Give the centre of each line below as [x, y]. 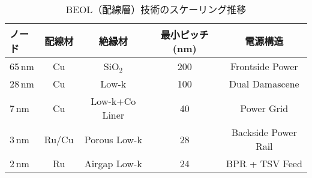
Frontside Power [264, 66]
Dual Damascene [264, 84]
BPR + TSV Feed [264, 163]
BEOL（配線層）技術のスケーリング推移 [156, 9]
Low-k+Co [113, 101]
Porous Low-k [113, 139]
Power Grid [264, 108]
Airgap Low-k [113, 163]
